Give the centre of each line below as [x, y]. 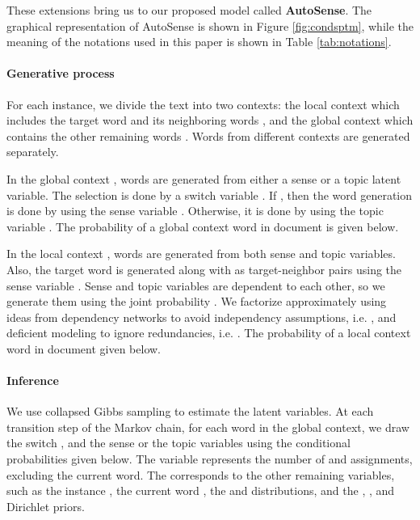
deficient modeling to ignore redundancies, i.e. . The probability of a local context [209, 333]
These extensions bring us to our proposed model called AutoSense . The [189, 10]
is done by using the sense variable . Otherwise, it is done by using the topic [195, 211]
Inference [33, 380]
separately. [33, 152]
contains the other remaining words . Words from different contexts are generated [208, 135]
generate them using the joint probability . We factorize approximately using [197, 301]
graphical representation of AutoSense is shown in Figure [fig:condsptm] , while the [210, 25]
